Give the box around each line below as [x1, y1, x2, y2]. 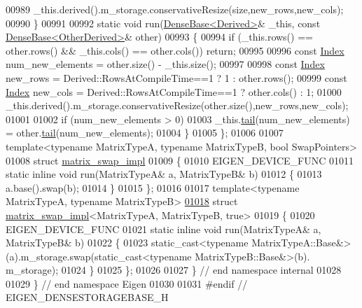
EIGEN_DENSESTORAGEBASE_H [6, 290, 169, 304]
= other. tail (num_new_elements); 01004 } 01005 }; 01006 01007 [6, 125, 284, 140]
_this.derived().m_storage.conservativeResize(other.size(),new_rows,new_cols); [6, 98, 349, 113]
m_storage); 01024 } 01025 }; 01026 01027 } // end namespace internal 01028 [6, 262, 342, 277]
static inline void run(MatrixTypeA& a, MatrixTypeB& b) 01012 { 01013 [6, 167, 322, 181]
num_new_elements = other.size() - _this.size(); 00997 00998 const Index [6, 57, 325, 71]
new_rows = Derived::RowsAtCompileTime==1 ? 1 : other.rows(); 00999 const [6, 70, 347, 85]
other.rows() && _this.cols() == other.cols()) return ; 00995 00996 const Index [6, 43, 344, 57]
